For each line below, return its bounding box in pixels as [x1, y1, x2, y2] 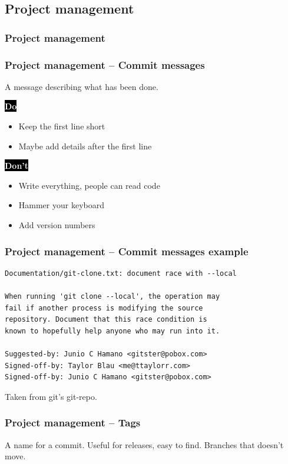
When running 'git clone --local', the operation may [5, 292, 220, 301]
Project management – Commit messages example [5, 243, 249, 258]
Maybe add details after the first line [18, 139, 152, 152]
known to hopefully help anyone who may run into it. [5, 326, 220, 335]
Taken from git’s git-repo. [5, 390, 97, 402]
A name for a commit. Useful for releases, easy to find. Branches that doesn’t [5, 438, 284, 450]
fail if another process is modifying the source [5, 303, 203, 312]
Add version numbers [18, 219, 95, 231]
